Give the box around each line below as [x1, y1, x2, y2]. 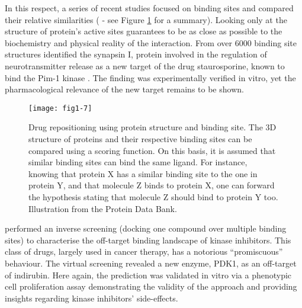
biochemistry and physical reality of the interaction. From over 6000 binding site [5, 36, 297, 49]
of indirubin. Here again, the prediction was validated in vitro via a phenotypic [5, 268, 292, 281]
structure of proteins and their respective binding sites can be [28, 133, 252, 145]
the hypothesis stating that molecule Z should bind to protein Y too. [28, 190, 278, 203]
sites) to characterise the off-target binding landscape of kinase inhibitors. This [5, 233, 291, 246]
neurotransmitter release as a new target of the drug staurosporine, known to [5, 59, 285, 72]
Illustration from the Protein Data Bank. [28, 202, 177, 214]
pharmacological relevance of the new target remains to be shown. [5, 83, 244, 95]
